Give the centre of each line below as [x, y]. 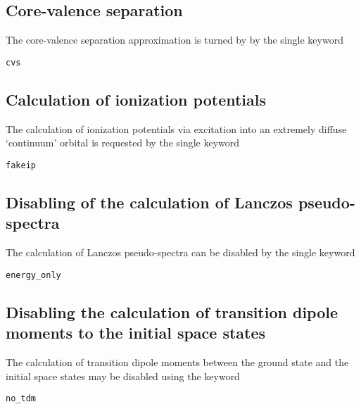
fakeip [21, 165]
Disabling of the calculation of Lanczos [149, 202]
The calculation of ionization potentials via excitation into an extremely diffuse [176, 128]
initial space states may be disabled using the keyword [123, 376]
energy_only [33, 275]
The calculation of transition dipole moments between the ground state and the [177, 361]
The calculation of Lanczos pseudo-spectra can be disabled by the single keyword [180, 252]
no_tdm [21, 399]
